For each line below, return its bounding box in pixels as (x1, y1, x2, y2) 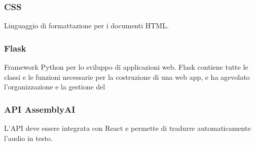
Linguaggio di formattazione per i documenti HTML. (4, 20, 169, 31)
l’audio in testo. (4, 132, 53, 143)
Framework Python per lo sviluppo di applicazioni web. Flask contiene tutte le (4, 62, 248, 72)
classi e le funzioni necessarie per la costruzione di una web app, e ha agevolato (4, 71, 250, 82)
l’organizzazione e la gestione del (4, 81, 105, 92)
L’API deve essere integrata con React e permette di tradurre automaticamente (4, 123, 251, 133)
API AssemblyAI (4, 103, 76, 115)
